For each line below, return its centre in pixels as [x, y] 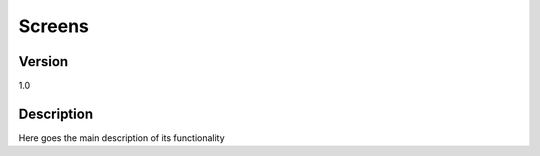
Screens [53, 26]
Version [43, 61]
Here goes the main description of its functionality [121, 137]
